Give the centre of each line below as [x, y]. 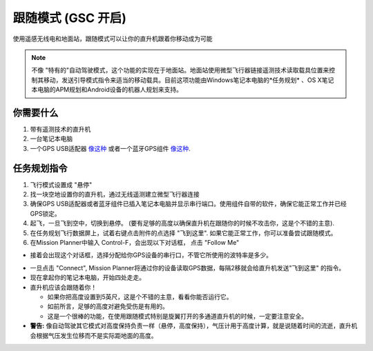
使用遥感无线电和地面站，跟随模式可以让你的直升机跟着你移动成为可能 [113, 39]
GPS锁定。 [46, 213]
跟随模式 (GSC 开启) [70, 18]
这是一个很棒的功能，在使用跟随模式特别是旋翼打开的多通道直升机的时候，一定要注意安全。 [177, 316]
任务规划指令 [40, 168]
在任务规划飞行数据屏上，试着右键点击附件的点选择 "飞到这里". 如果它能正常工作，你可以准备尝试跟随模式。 [183, 233]
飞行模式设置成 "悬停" [61, 184]
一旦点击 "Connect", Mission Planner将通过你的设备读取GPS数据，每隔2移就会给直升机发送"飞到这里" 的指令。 [188, 268]
